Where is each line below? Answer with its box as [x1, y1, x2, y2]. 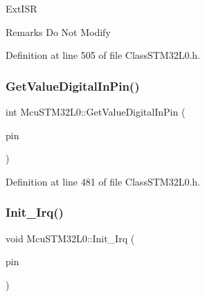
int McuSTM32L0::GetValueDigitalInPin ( [6, 105, 186, 118]
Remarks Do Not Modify [6, 24, 111, 39]
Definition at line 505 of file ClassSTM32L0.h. [6, 48, 200, 62]
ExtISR [6, 1, 37, 15]
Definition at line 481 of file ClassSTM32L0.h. [6, 174, 200, 188]
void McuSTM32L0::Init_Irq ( [6, 231, 135, 245]
